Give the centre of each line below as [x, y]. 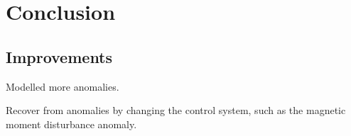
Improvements [59, 56]
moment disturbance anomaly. [71, 124]
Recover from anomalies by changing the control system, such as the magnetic [176, 110]
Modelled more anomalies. [63, 86]
